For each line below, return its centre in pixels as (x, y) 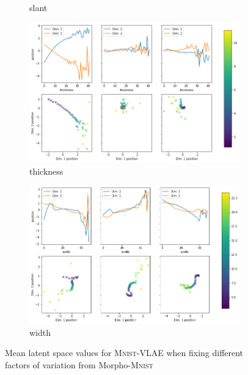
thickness (46, 171)
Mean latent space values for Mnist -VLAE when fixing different (124, 353)
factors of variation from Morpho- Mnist (79, 365)
